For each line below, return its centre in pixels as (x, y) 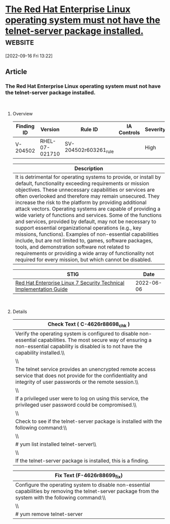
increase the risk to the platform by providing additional (81, 202)
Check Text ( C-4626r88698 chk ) (89, 324)
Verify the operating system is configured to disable (77, 333)
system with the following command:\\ (60, 498)
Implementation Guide (41, 289)
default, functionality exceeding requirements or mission (82, 183)
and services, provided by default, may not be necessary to (86, 221)
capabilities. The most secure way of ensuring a (95, 340)
